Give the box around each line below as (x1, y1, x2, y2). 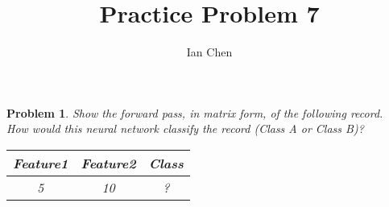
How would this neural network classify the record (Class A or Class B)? (6, 120, 364, 137)
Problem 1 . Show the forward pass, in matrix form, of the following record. (6, 104, 383, 121)
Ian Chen (186, 43, 233, 60)
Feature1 (13, 153, 68, 172)
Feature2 (81, 153, 136, 172)
